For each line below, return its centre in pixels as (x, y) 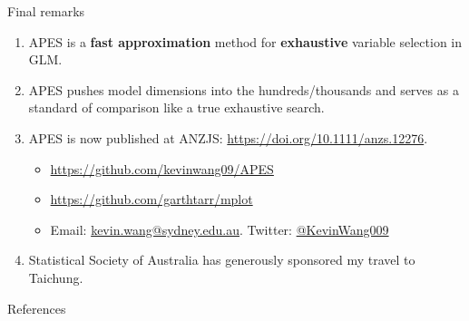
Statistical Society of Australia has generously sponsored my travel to (222, 260)
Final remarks (46, 11)
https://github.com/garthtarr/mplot (151, 199)
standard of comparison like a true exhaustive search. (176, 107)
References (37, 308)
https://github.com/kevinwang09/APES (162, 168)
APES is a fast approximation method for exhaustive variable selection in (245, 41)
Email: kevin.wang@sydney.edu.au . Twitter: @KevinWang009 (220, 229)
